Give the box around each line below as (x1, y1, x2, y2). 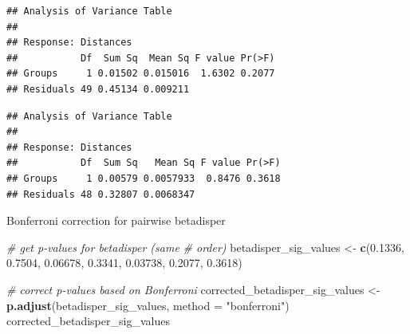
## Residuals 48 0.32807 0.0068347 (6, 188, 195, 200)
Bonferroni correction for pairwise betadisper (6, 212, 226, 229)
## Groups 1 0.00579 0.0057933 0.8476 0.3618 (6, 172, 281, 184)
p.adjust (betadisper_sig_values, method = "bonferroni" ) (6, 297, 290, 313)
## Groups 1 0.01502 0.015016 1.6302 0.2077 (6, 68, 275, 80)
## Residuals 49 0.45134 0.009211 (6, 83, 190, 95)
